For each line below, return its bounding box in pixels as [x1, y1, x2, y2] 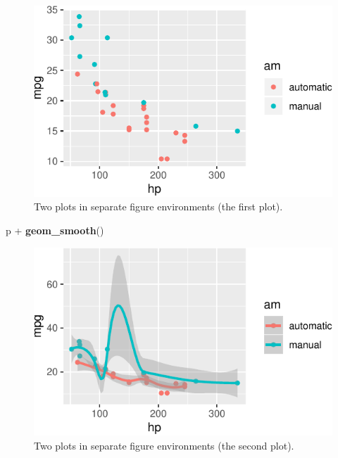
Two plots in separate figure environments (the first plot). [34, 199, 283, 214]
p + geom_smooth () [6, 223, 104, 238]
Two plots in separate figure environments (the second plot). [34, 438, 294, 452]
